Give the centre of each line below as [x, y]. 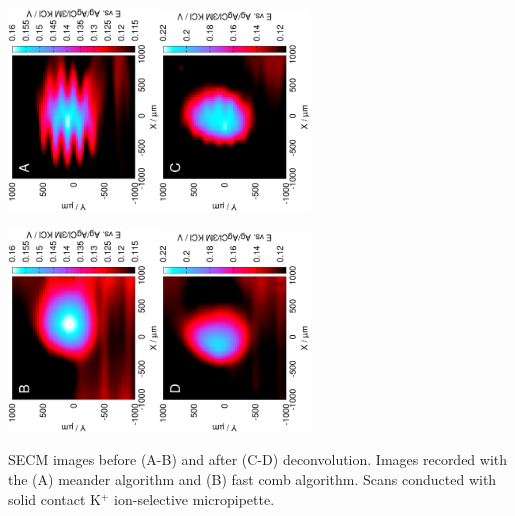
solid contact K [55, 498]
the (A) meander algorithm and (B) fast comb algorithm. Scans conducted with [252, 479]
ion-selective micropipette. [194, 498]
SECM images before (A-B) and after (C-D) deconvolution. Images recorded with [258, 459]
